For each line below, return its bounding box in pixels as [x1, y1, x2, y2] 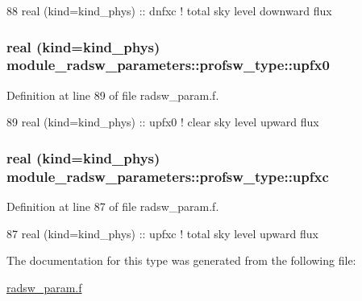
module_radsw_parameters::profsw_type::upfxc [6, 166, 329, 186]
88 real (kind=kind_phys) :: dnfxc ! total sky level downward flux [6, 2, 332, 19]
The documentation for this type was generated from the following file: [6, 252, 356, 269]
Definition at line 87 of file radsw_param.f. [6, 198, 219, 215]
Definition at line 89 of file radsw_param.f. [6, 86, 219, 103]
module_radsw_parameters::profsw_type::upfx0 [6, 55, 330, 75]
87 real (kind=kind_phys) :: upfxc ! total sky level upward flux [6, 225, 318, 241]
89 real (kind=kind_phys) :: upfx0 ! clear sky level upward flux [6, 113, 319, 130]
